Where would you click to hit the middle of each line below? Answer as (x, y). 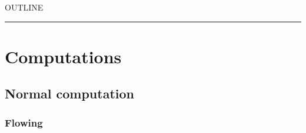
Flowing (24, 122)
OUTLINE (24, 7)
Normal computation (69, 93)
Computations (63, 56)
